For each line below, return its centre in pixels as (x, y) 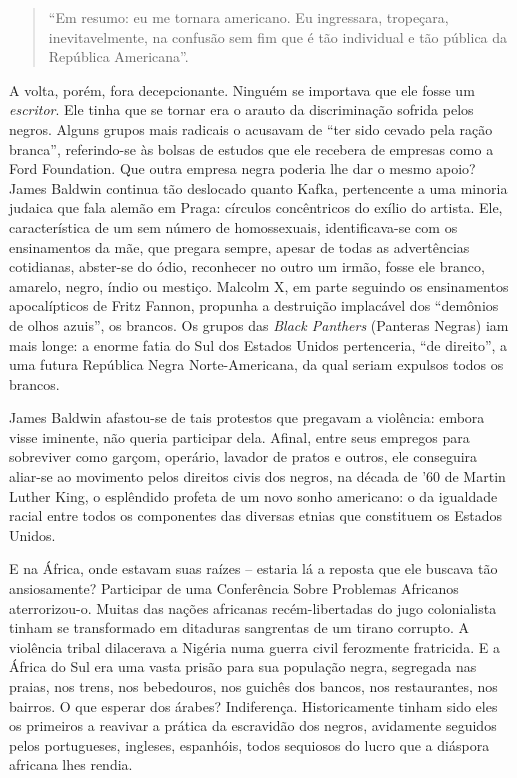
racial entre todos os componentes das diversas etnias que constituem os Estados (256, 515)
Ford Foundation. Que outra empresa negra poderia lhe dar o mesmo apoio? (242, 168)
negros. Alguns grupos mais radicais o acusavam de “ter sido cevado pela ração (251, 128)
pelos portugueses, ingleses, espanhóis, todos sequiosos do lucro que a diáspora (249, 744)
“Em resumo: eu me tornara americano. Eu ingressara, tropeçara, (248, 17)
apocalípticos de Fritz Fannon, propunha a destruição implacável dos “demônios (254, 305)
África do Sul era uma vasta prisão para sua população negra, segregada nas (243, 666)
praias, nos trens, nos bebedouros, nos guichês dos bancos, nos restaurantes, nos (253, 686)
